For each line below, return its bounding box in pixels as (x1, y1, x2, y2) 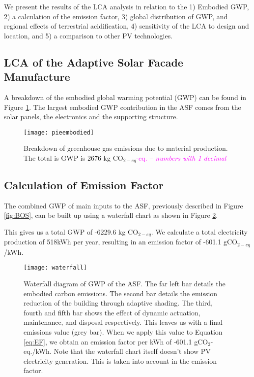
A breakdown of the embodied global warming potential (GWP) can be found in (4, 92, 247, 102)
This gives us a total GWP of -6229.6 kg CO (4, 226, 139, 237)
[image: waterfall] (24, 264, 87, 272)
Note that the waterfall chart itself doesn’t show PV (54, 346, 211, 356)
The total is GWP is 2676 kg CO (24, 153, 123, 163)
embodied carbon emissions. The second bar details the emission (24, 288, 218, 298)
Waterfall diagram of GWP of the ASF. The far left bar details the (24, 278, 226, 288)
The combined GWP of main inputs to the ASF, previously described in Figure (4, 200, 243, 210)
